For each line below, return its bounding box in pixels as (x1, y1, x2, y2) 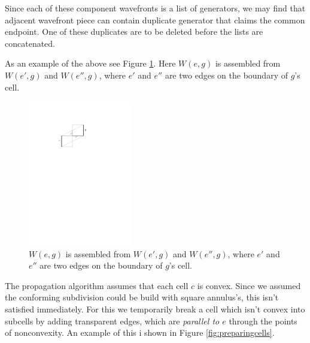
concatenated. (5, 37, 55, 49)
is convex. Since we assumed (197, 279, 301, 291)
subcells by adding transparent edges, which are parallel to (5, 314, 220, 327)
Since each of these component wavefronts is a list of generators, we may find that (5, 2, 306, 14)
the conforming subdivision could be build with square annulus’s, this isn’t (5, 291, 279, 303)
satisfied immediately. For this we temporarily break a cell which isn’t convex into (5, 303, 305, 315)
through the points (229, 314, 297, 327)
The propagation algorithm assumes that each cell (5, 279, 189, 291)
